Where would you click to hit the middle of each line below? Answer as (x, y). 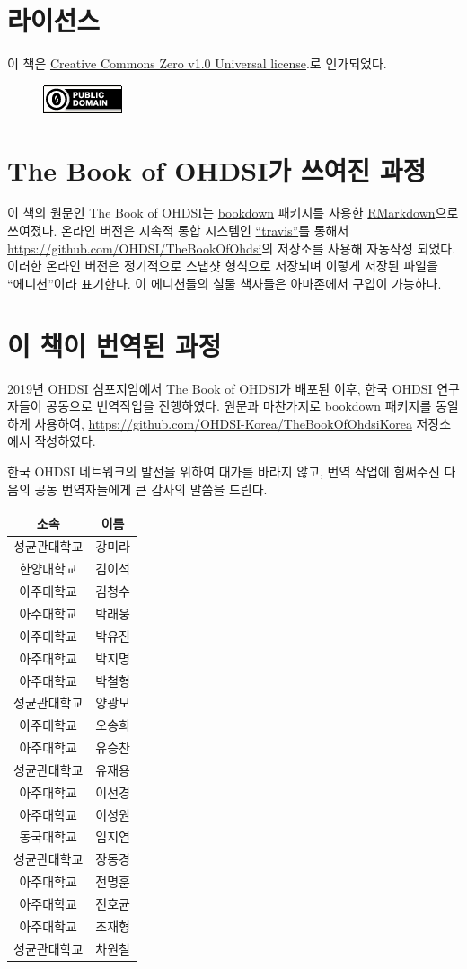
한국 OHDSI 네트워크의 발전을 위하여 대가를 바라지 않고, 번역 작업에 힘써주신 (224, 471)
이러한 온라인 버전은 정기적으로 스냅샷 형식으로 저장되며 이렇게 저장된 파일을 (223, 266)
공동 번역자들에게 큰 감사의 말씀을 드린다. (151, 489)
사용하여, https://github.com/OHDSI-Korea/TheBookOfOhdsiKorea (223, 423)
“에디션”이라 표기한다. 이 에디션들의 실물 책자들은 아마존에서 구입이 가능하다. (225, 283)
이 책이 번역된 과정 (115, 345)
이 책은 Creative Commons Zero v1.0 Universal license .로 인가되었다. (197, 63)
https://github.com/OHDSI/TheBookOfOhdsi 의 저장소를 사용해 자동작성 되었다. (232, 248)
